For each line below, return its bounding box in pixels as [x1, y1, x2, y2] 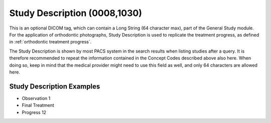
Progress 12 [22, 109, 47, 115]
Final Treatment [22, 102, 55, 108]
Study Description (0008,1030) [9, 7, 143, 18]
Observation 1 [22, 95, 51, 101]
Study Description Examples [9, 82, 100, 90]
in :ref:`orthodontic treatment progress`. [9, 39, 92, 45]
